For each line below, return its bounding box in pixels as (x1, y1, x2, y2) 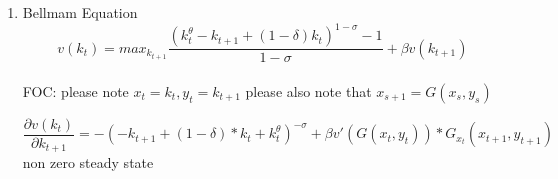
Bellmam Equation (22, 2, 138, 22)
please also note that (245, 80, 372, 101)
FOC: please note (22, 80, 129, 101)
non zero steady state (22, 152, 154, 173)
